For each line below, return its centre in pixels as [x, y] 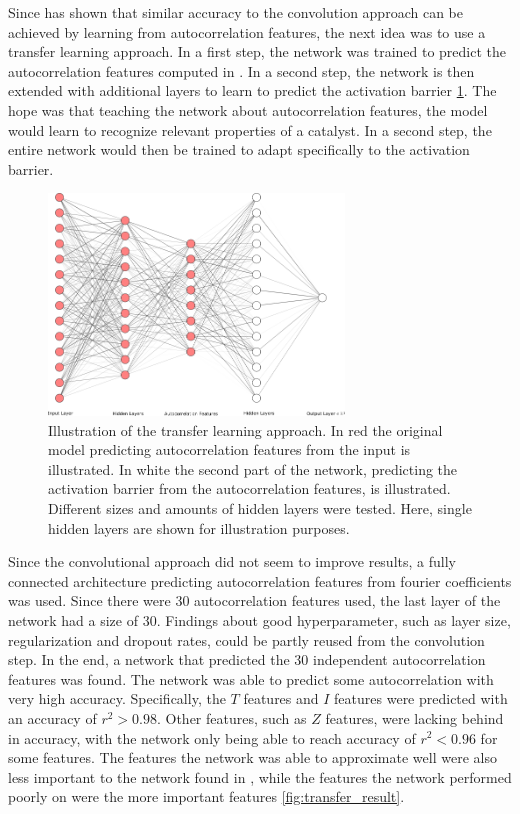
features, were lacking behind [414, 717]
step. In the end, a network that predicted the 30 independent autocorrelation [247, 659]
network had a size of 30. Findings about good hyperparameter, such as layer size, [259, 619]
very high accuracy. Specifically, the [117, 698]
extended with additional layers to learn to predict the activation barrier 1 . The [252, 90]
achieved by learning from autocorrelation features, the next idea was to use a [247, 31]
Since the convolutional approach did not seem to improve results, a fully [232, 561]
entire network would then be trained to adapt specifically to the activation [239, 149]
